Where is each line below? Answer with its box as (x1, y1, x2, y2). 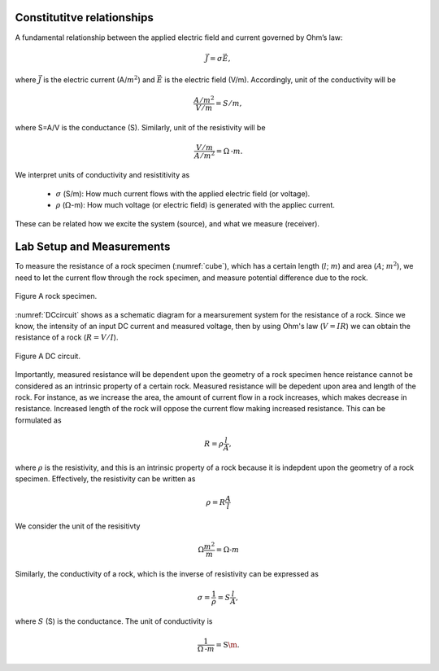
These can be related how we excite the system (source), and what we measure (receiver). (15, 218, 320, 228)
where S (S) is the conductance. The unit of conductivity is (15, 616, 213, 626)
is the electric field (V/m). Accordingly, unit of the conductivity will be (163, 75, 396, 85)
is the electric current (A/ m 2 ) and (43, 74, 155, 85)
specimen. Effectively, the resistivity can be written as (15, 474, 196, 484)
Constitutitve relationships (15, 11, 154, 24)
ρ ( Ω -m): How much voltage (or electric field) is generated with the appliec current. (55, 200, 335, 210)
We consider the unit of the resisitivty (15, 521, 141, 531)
